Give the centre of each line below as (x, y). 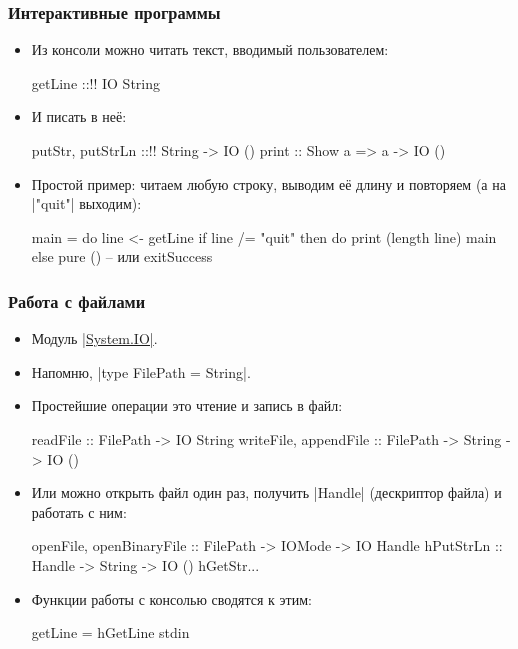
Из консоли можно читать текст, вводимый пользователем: (210, 49)
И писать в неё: (79, 116)
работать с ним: (79, 511)
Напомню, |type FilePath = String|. (141, 371)
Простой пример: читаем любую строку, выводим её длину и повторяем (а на (268, 183)
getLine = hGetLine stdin (110, 632)
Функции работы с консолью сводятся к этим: (171, 598)
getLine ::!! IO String (95, 82)
